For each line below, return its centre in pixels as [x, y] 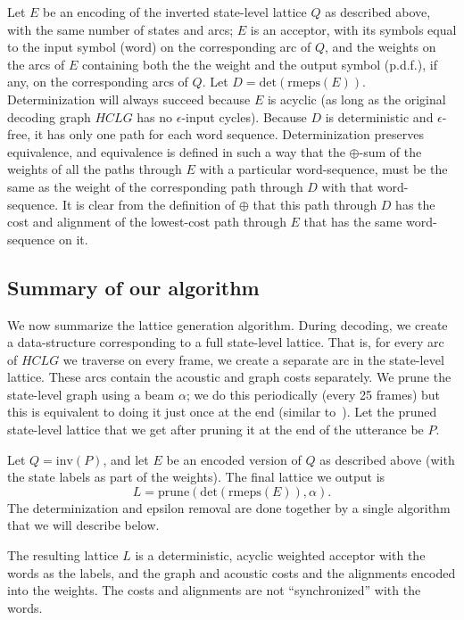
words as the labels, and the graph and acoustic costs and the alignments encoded [232, 572]
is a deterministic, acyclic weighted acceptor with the [280, 555]
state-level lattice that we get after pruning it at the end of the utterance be [215, 430]
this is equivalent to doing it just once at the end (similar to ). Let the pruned [222, 412]
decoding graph [49, 116]
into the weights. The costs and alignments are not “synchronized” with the [214, 590]
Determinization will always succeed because [129, 99]
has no [155, 116]
